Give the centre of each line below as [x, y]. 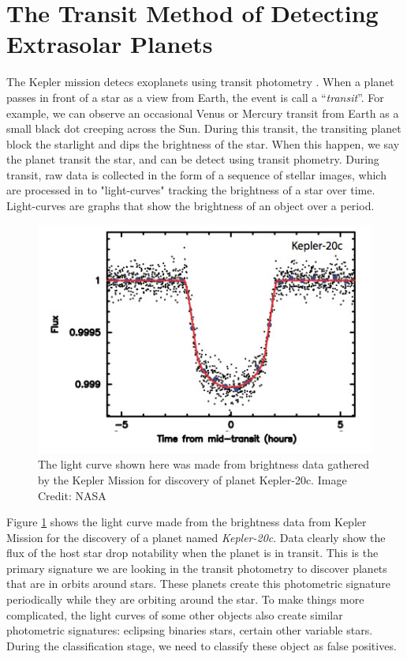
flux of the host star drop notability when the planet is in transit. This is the [192, 553]
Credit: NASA [72, 495]
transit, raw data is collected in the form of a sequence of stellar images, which [196, 174]
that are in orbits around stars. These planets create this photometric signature [198, 584]
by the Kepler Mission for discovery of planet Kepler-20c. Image [192, 479]
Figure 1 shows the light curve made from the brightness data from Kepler [187, 522]
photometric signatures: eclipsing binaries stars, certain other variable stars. [190, 630]
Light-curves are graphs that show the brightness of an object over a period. [190, 206]
